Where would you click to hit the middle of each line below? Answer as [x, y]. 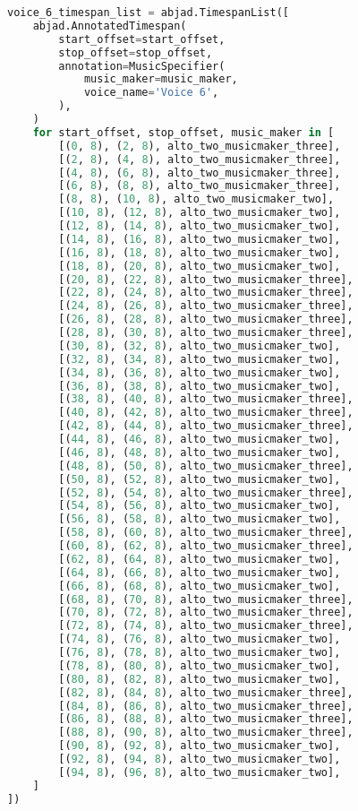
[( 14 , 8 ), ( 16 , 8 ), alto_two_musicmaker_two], [200, 239]
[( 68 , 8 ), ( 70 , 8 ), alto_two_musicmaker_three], [206, 599]
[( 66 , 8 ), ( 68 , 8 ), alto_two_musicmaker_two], [200, 586]
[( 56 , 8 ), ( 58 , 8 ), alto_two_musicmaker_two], [200, 519]
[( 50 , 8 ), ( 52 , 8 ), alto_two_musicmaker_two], [200, 479]
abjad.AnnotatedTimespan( [110, 26]
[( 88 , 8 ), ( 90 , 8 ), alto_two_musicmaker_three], [206, 733]
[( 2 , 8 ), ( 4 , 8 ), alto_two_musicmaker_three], [200, 159]
